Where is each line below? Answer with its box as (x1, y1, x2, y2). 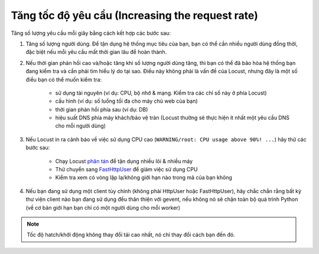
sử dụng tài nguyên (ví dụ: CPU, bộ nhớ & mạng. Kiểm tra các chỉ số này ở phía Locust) (55, 89, 267, 96)
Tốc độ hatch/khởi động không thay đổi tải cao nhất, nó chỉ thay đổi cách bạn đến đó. (27, 231, 236, 239)
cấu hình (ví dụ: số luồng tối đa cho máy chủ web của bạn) (55, 97, 198, 105)
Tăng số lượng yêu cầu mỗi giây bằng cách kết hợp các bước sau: (11, 30, 171, 37)
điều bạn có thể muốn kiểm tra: (25, 76, 102, 83)
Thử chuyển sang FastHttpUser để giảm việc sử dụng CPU (55, 166, 198, 173)
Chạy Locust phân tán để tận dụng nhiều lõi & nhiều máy (55, 157, 193, 165)
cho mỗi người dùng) (55, 122, 106, 129)
